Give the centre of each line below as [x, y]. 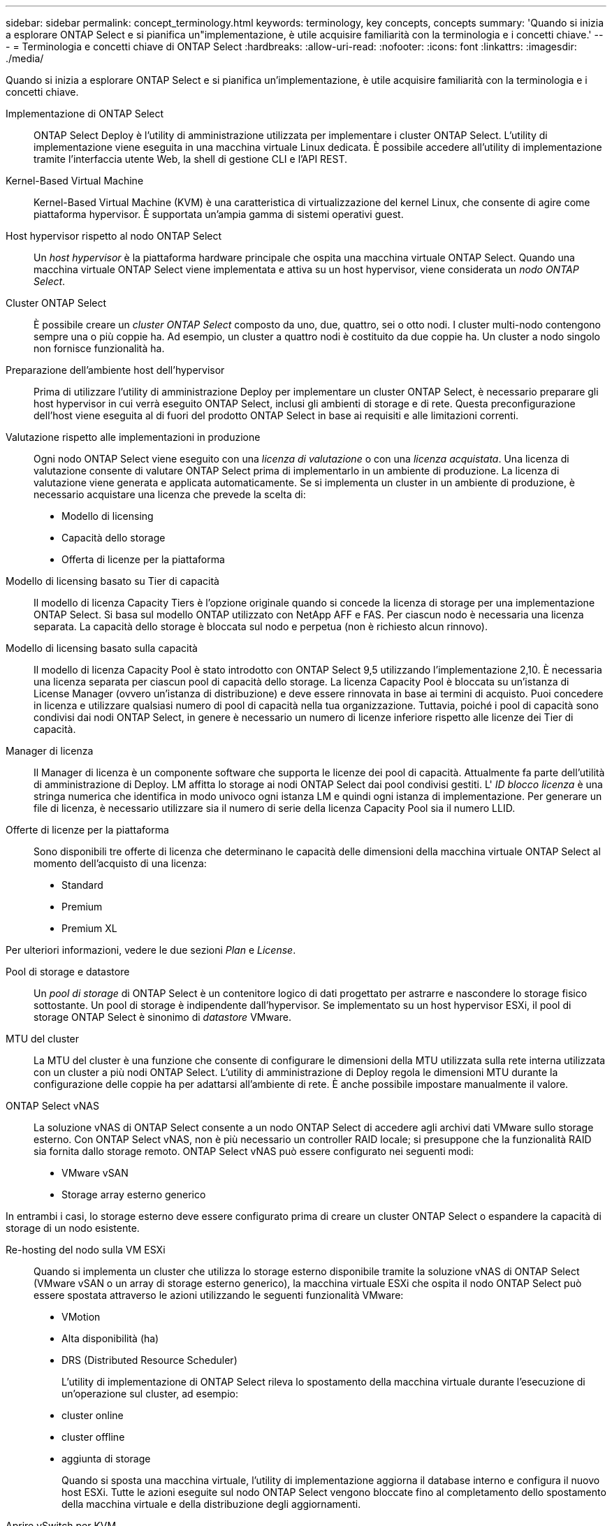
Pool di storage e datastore [68, 972]
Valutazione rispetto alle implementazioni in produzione [133, 437]
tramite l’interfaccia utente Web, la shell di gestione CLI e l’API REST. [191, 159]
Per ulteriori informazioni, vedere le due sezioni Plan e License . [151, 950]
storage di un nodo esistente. [73, 1228]
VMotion [81, 1317]
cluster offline [93, 1437]
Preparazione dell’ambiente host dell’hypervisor [115, 370]
